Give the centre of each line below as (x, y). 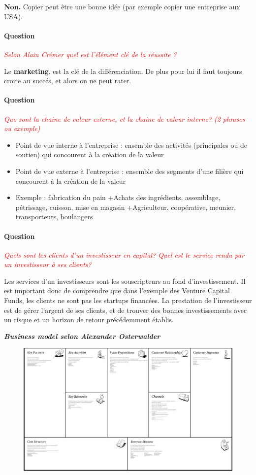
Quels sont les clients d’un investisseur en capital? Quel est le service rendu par (124, 254)
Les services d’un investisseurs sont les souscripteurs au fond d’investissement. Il (125, 281)
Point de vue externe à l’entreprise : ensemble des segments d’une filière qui (129, 171)
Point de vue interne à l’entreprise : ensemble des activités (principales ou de (131, 145)
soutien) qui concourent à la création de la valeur (90, 154)
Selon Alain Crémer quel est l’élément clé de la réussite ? (90, 54)
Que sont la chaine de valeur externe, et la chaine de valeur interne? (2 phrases (125, 119)
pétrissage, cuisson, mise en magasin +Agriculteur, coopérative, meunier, (126, 207)
